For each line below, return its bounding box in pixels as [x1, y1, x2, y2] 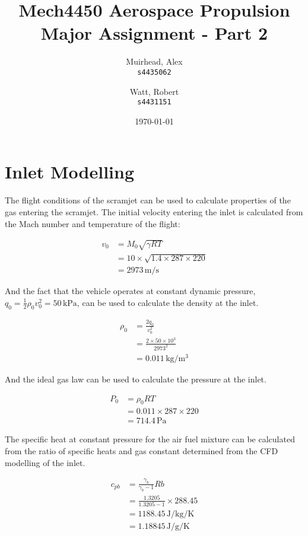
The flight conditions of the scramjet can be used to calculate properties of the [5, 194, 291, 206]
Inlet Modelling [5, 159, 135, 184]
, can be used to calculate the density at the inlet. [77, 296, 259, 308]
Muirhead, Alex [126, 55, 183, 68]
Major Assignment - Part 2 [40, 21, 268, 45]
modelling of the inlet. [5, 456, 85, 468]
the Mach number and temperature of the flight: [5, 217, 180, 229]
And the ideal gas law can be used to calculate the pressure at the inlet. [5, 372, 266, 385]
